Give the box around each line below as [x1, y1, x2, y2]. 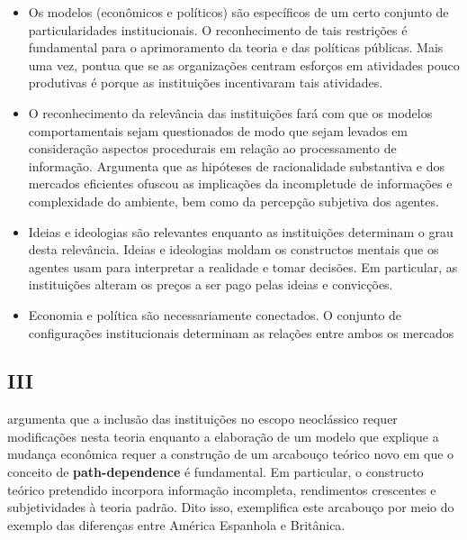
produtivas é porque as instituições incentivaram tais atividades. [28, 73, 383, 92]
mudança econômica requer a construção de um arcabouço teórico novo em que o [7, 444, 454, 463]
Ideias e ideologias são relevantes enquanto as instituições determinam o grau [28, 222, 454, 241]
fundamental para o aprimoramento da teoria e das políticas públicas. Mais [28, 38, 444, 57]
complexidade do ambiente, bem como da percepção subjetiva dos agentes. [28, 191, 439, 210]
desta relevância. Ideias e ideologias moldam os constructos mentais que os [28, 240, 439, 259]
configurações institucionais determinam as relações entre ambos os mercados [28, 323, 454, 342]
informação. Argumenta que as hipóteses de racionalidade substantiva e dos [28, 156, 445, 175]
